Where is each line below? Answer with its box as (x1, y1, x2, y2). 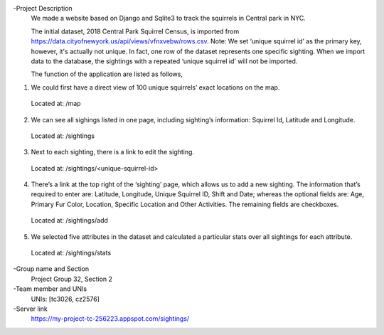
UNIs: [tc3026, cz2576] (31, 294, 100, 303)
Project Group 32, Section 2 (31, 275, 113, 283)
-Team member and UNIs (13, 285, 87, 293)
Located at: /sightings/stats (31, 249, 112, 257)
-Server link (13, 304, 48, 313)
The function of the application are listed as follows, (31, 70, 183, 78)
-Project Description (13, 4, 73, 12)
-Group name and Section (13, 265, 90, 273)
